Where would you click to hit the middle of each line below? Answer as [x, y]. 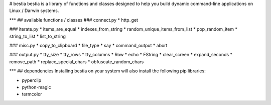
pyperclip [32, 80]
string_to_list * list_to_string [38, 36]
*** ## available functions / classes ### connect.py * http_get [74, 20]
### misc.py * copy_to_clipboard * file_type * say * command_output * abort [88, 45]
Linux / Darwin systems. [34, 11]
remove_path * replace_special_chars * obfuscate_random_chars [77, 62]
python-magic [36, 87]
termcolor [32, 94]
